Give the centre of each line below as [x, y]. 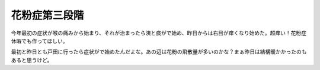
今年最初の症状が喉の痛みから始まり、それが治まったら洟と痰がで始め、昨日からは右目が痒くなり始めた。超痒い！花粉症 [159, 33]
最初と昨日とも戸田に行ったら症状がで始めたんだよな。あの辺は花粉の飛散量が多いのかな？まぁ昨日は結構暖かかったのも [159, 52]
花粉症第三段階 [47, 15]
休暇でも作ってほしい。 [39, 41]
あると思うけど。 [32, 60]
